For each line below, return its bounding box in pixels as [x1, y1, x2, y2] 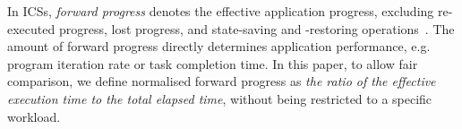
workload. [7, 107, 61, 125]
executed [7, 19, 56, 38]
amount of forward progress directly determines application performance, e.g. [7, 37, 431, 56]
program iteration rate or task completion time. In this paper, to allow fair [7, 54, 418, 73]
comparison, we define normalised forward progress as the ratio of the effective [7, 72, 436, 90]
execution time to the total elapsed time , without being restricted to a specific [7, 89, 432, 107]
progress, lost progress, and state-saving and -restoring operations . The [58, 19, 455, 38]
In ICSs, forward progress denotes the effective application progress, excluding [7, 2, 434, 20]
